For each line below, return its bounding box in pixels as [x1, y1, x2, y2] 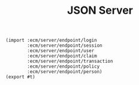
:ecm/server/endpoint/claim [27, 53, 97, 59]
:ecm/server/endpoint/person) [27, 69, 102, 75]
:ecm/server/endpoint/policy [27, 63, 100, 69]
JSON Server [67, 4, 133, 17]
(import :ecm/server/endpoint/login [5, 37, 97, 44]
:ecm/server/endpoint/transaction [27, 58, 113, 65]
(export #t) [5, 74, 35, 80]
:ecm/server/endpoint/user [27, 48, 95, 54]
